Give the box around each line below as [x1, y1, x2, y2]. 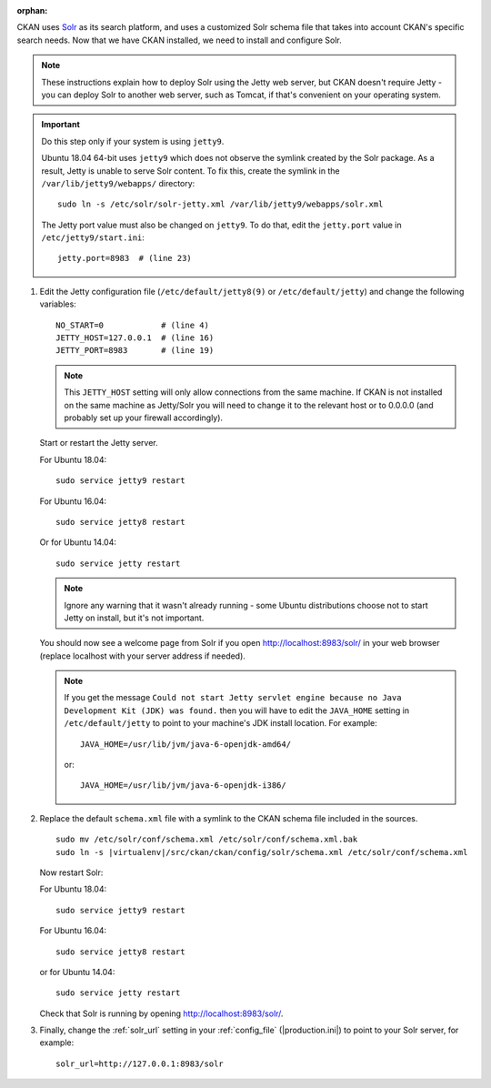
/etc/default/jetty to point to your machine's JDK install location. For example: [64, 718, 377, 729]
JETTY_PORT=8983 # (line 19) [55, 346, 215, 356]
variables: [39, 298, 76, 309]
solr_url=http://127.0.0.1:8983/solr [55, 1058, 225, 1069]
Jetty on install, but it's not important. [64, 612, 205, 623]
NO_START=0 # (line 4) [55, 319, 209, 330]
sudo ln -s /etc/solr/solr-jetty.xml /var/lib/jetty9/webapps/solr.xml [57, 199, 384, 209]
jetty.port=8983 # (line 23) [57, 253, 193, 264]
